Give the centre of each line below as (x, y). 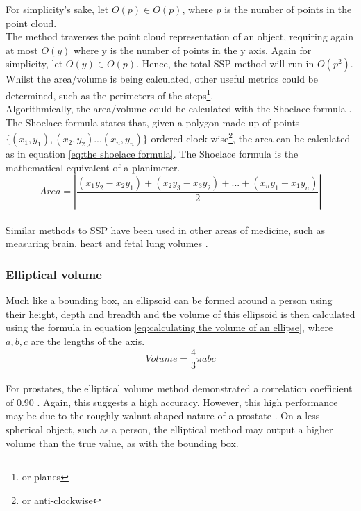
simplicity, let (34, 64)
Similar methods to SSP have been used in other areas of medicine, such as (165, 229)
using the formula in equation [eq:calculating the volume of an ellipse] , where (169, 327)
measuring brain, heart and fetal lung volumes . (107, 243)
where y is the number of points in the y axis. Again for (193, 50)
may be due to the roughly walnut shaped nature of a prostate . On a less (163, 416)
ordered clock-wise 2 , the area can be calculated (251, 137)
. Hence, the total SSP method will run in (225, 64)
